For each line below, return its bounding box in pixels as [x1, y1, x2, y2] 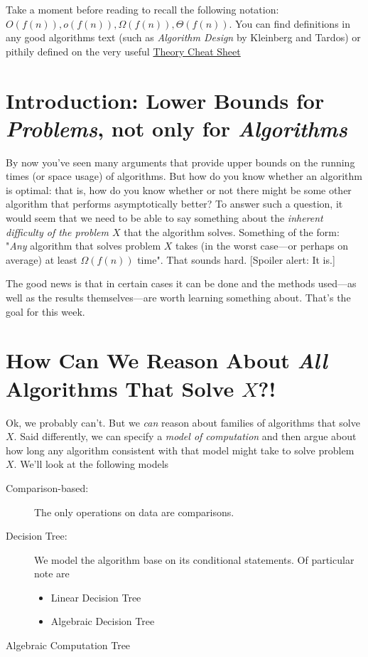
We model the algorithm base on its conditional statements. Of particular [34, 552, 355, 567]
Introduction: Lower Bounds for [6, 85, 325, 114]
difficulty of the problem [6, 224, 109, 239]
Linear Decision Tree [50, 589, 141, 604]
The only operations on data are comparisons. [34, 504, 234, 519]
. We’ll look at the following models [13, 456, 169, 471]
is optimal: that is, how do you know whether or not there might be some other [6, 182, 352, 197]
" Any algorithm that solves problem [6, 238, 161, 253]
